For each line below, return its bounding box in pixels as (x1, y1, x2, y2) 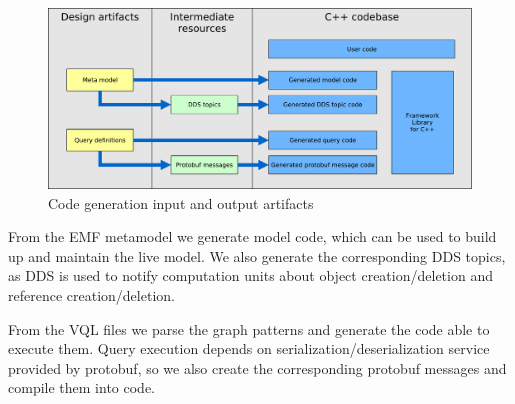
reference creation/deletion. (8, 284, 175, 305)
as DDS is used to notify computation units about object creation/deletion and (8, 265, 493, 286)
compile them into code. (8, 377, 155, 398)
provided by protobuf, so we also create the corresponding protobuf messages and (8, 357, 507, 378)
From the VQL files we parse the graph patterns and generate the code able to (8, 318, 490, 339)
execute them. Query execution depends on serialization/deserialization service (8, 338, 490, 359)
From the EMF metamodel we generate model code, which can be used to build (8, 226, 497, 247)
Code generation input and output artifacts (48, 192, 314, 213)
